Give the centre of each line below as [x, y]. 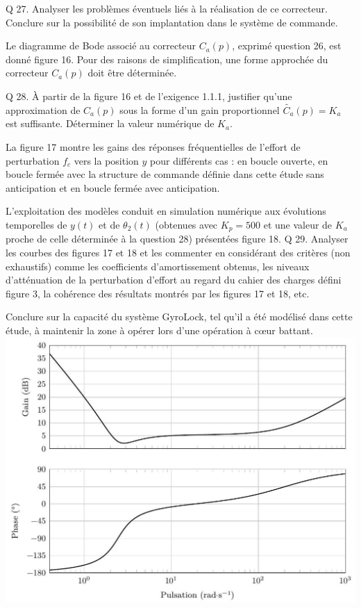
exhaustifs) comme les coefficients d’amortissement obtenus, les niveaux [158, 266]
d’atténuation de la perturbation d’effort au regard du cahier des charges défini [174, 280]
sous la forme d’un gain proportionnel [200, 109]
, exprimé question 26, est [287, 46]
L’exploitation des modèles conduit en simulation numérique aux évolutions [166, 211]
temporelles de [36, 224]
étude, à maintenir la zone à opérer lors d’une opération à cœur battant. [159, 330]
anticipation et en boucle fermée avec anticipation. [113, 187]
